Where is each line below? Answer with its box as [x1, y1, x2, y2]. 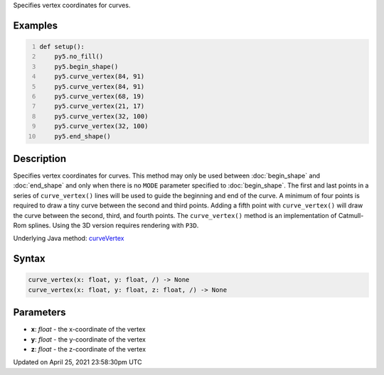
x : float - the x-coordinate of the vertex [31, 325, 146, 334]
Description [13, 153, 67, 165]
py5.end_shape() [54, 132, 112, 140]
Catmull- [338, 211, 364, 219]
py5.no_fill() [54, 53, 104, 60]
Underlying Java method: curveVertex [13, 234, 124, 243]
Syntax [13, 253, 46, 265]
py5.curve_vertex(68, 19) [54, 92, 145, 100]
